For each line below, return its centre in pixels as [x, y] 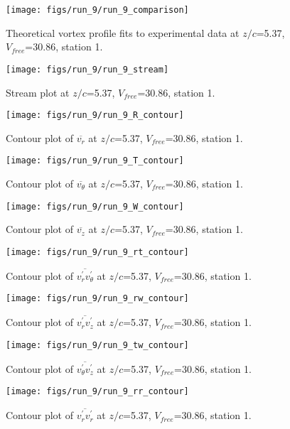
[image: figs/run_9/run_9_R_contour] [95, 115]
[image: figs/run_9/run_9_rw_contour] [97, 299]
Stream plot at [38, 92]
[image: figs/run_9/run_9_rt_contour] [97, 252]
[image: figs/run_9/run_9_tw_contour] [97, 345]
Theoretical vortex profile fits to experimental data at [123, 32]
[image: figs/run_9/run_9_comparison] [97, 10]
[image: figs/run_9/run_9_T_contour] [95, 161]
